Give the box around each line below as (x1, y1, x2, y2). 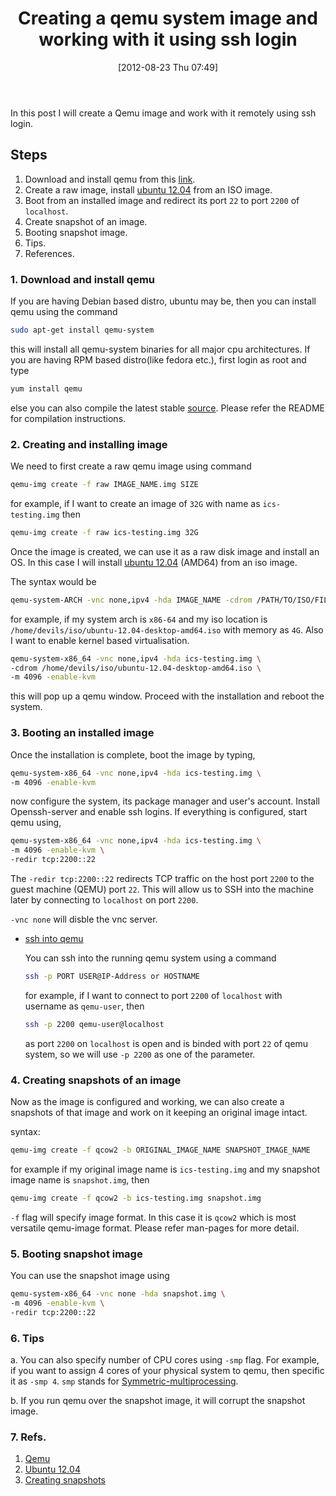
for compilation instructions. (10, 412, 127, 424)
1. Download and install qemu (10, 272, 156, 286)
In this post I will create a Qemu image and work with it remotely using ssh (10, 107, 317, 119)
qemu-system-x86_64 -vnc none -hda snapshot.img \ (10, 1289, 226, 1299)
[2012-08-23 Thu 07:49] (117, 61, 219, 73)
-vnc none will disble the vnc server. (10, 913, 158, 926)
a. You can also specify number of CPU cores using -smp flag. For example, (10, 1354, 320, 1366)
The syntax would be (10, 575, 97, 587)
